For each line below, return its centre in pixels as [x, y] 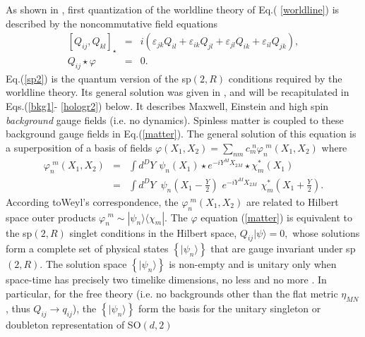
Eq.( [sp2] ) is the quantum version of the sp [98, 78]
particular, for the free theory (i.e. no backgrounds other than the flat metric [172, 293]
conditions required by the [285, 78]
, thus [18, 308]
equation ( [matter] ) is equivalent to [277, 217]
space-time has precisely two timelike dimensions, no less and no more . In [166, 280]
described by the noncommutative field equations [112, 23]
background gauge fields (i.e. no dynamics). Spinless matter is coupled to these [175, 120]
